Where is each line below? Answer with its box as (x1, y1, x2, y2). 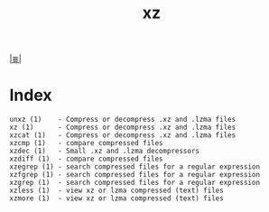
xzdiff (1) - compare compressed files (9, 154, 164, 164)
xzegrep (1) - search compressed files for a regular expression (9, 162, 260, 171)
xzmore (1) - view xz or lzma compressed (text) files (9, 194, 224, 203)
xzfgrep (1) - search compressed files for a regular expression (9, 171, 260, 180)
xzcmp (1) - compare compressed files (9, 139, 164, 148)
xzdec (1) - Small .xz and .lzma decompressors (9, 147, 200, 156)
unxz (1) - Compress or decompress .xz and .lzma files (9, 115, 237, 124)
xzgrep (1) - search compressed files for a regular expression (9, 179, 260, 188)
